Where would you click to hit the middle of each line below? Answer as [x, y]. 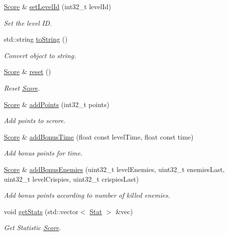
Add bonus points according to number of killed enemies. [87, 195]
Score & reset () [28, 71]
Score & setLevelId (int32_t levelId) [57, 6]
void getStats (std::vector [41, 211]
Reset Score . [22, 87]
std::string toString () [36, 39]
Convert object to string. [40, 55]
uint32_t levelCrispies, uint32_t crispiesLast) [71, 179]
